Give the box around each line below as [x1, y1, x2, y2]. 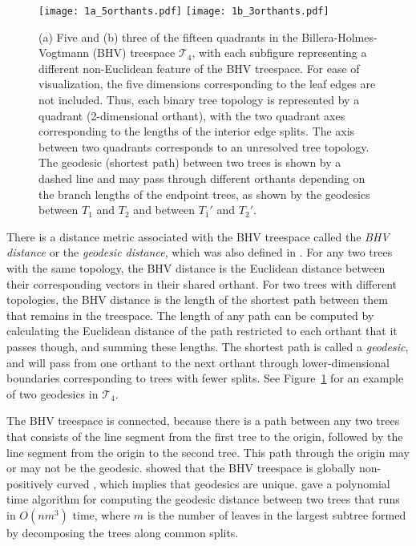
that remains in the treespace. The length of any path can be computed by [6, 306, 374, 323]
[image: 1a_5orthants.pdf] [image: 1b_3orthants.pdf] [38, 6, 329, 17]
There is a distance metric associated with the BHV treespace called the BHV [6, 228, 390, 245]
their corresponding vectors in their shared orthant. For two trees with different [6, 275, 398, 292]
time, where [72, 506, 131, 523]
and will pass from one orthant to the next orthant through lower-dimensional [6, 354, 390, 370]
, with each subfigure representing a [192, 44, 367, 61]
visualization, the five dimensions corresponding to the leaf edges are [38, 75, 376, 92]
